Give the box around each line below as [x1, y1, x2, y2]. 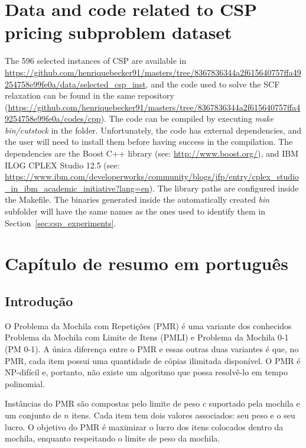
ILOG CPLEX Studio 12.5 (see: [5, 158, 120, 171]
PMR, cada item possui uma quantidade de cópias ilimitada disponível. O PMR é [5, 354, 301, 366]
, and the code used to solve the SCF [145, 77, 280, 90]
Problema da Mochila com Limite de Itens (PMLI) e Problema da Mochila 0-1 [5, 331, 289, 343]
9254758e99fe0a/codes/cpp [5, 112, 101, 125]
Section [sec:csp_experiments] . [5, 216, 116, 229]
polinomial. [5, 377, 45, 389]
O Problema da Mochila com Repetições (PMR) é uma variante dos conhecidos [5, 319, 292, 332]
